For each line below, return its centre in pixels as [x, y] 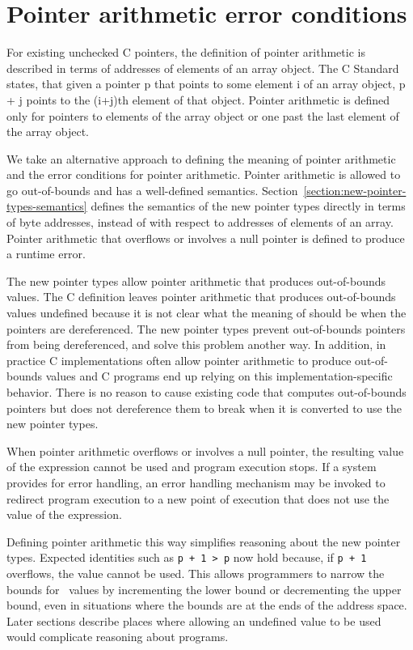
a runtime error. [46, 254]
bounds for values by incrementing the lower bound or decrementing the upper [204, 589]
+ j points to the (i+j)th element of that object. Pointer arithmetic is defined [198, 99]
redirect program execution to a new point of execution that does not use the [198, 498]
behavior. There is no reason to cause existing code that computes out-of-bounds [206, 392]
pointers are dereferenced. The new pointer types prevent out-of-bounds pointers [206, 328]
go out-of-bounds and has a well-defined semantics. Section [152, 190]
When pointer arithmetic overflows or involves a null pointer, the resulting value [205, 450]
